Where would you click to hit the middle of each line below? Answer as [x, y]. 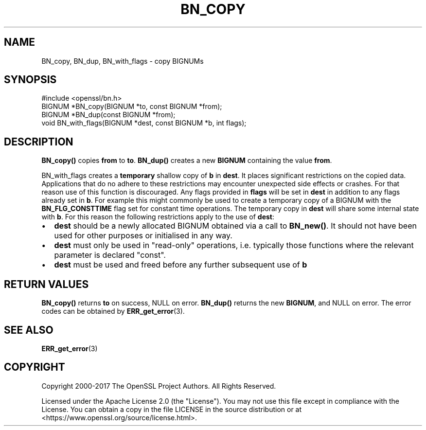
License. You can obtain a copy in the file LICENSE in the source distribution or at [172, 409]
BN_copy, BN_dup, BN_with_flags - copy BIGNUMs [123, 61]
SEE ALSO [29, 330]
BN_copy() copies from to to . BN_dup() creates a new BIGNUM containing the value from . [187, 161]
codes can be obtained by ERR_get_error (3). [113, 311]
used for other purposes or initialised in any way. [143, 236]
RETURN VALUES [46, 284]
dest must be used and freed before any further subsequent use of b [181, 265]
